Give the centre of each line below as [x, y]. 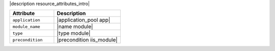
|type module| [74, 33]
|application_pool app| [84, 20]
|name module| [75, 27]
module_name [26, 27]
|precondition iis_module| [87, 40]
